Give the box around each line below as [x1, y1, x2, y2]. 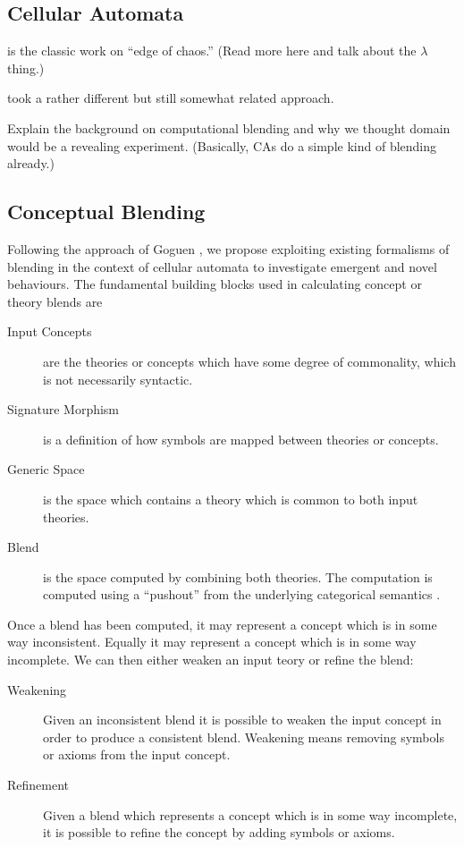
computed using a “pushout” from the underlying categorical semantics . [43, 585, 441, 604]
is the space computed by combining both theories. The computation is [43, 567, 433, 586]
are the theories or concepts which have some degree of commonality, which [43, 352, 456, 370]
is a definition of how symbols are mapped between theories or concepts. [43, 429, 439, 448]
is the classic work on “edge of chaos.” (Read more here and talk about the [7, 41, 417, 60]
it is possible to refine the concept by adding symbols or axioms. [43, 823, 395, 842]
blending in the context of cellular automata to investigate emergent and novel [7, 257, 437, 275]
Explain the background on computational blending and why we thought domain [7, 118, 451, 137]
